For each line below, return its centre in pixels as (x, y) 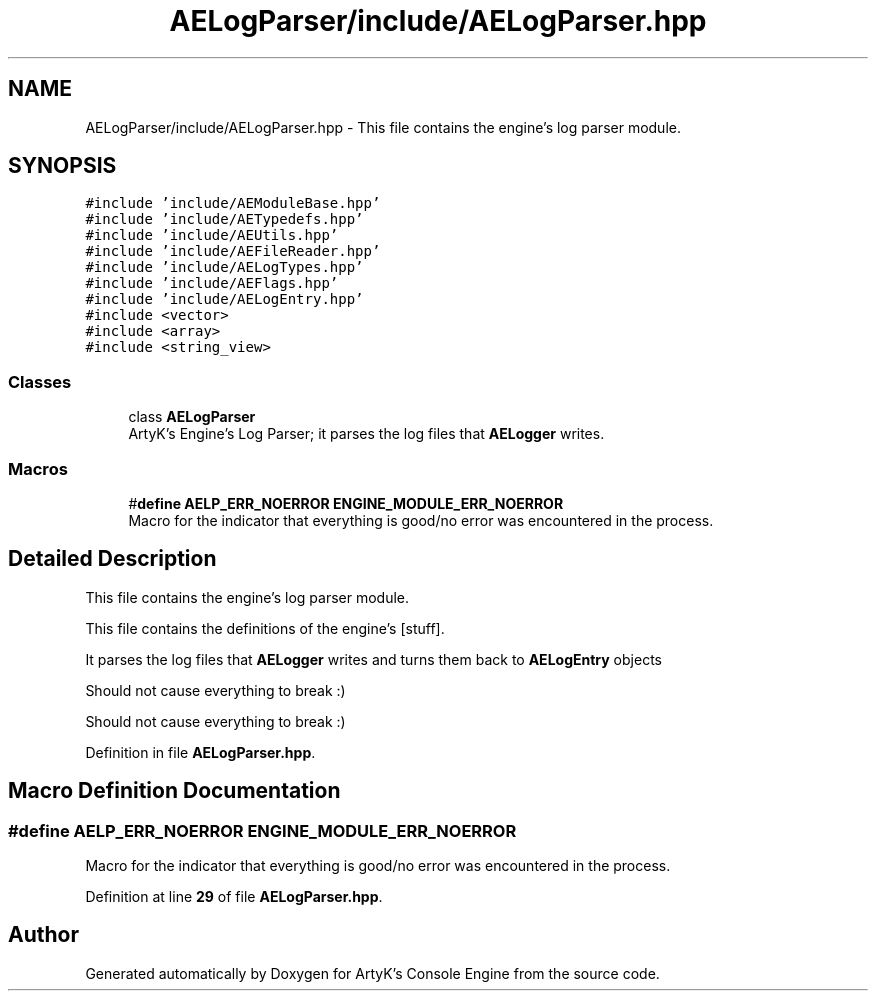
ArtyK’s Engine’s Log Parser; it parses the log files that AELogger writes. (366, 434)
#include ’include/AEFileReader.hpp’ (233, 251)
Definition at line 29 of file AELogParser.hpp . (234, 896)
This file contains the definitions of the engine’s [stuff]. (265, 628)
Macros (38, 468)
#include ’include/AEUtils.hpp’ (212, 235)
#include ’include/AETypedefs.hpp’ (224, 219)
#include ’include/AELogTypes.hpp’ (224, 267)
